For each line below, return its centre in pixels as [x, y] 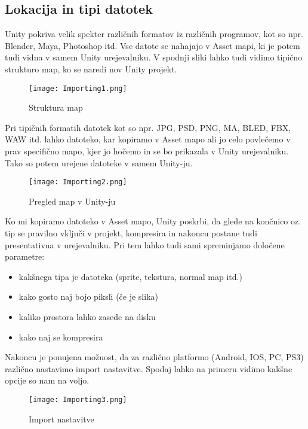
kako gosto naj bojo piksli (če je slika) [88, 296]
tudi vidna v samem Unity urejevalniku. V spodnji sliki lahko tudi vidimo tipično [154, 57]
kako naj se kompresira [61, 337]
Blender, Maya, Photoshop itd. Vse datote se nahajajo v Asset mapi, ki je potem [153, 45]
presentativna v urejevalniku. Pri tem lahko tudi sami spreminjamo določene [145, 244]
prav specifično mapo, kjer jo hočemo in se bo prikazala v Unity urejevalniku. [147, 151]
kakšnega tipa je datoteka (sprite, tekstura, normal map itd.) [130, 276]
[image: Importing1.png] [78, 88]
